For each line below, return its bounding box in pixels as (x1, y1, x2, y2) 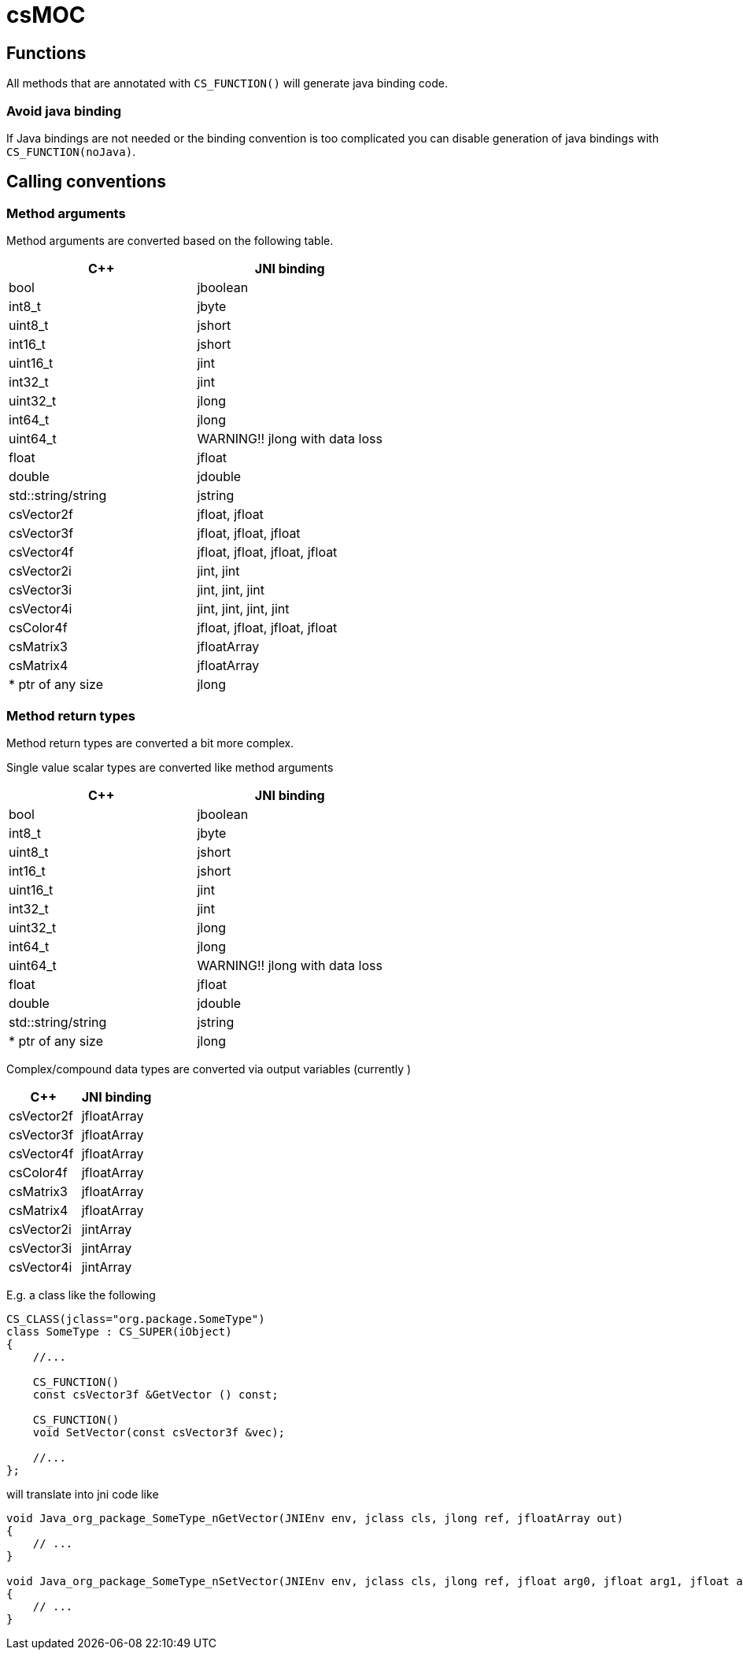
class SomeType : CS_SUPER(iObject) (6, 1324, 232, 1338)
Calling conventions (6, 172, 166, 192)
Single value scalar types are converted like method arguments (6, 760, 334, 774)
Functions (6, 43, 87, 63)
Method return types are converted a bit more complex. (6, 735, 294, 750)
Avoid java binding (6, 102, 122, 119)
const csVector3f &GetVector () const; (32, 1387, 279, 1401)
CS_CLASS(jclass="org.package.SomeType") (6, 1312, 265, 1325)
